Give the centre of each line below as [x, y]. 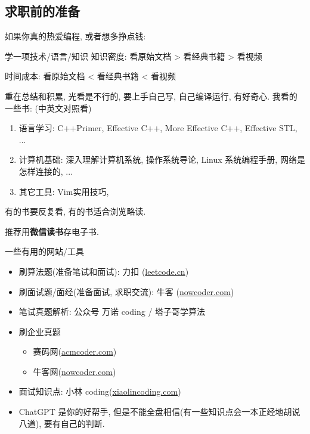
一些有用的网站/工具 [44, 251]
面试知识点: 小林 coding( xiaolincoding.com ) [100, 391]
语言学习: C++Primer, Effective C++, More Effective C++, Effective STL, [158, 128]
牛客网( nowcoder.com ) [75, 371]
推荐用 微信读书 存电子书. [52, 231]
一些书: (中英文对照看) [48, 108]
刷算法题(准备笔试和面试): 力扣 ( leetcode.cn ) [104, 271]
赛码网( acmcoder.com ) [75, 351]
